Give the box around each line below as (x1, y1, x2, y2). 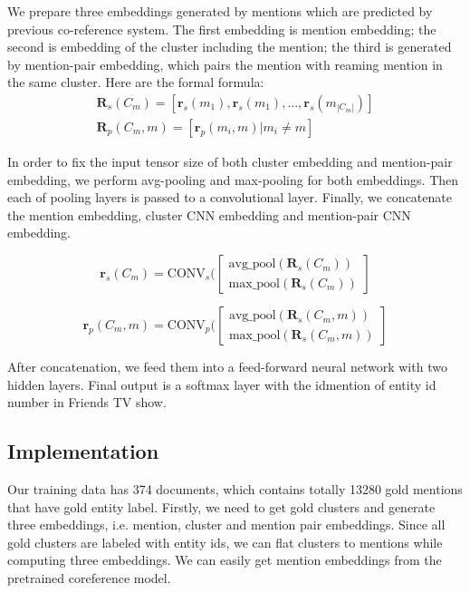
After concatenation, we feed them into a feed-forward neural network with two (7, 357, 447, 375)
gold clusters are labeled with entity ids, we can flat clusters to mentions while (7, 532, 443, 551)
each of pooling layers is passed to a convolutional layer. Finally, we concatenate (7, 188, 452, 207)
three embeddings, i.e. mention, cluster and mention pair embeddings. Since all (7, 515, 446, 534)
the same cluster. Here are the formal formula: (7, 73, 264, 92)
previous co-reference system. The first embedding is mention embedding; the (7, 19, 436, 38)
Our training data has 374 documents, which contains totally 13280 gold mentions (7, 479, 463, 498)
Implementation (7, 437, 159, 465)
